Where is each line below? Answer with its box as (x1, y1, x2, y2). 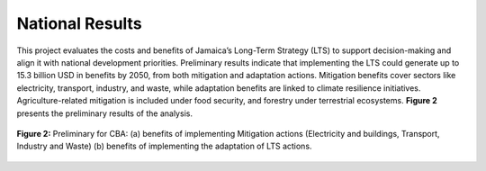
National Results (16, 13, 143, 33)
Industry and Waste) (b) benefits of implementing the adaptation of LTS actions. (16, 140, 312, 152)
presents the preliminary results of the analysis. (16, 108, 193, 119)
